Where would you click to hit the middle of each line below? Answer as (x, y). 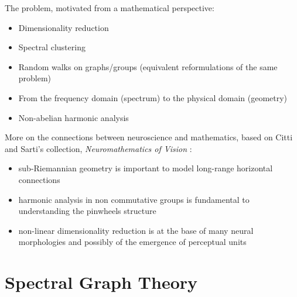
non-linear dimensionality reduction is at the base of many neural (136, 230)
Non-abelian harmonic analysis (74, 117)
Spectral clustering (52, 47)
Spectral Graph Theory (101, 282)
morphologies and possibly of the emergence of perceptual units (132, 242)
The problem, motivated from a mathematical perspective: (110, 8)
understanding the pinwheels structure (87, 211)
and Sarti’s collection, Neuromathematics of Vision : (98, 148)
